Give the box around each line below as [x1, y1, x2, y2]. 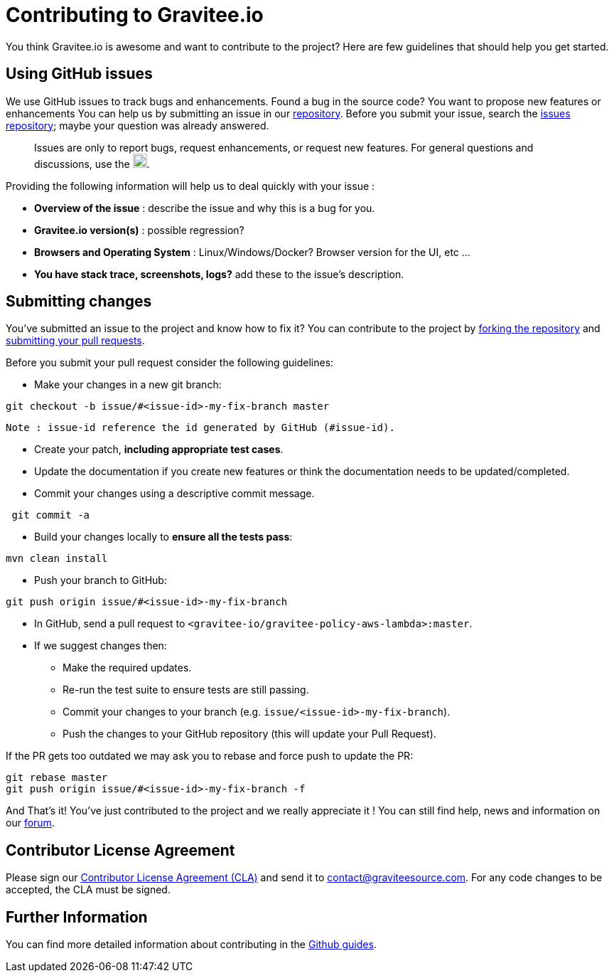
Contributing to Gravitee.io [6, 3, 264, 27]
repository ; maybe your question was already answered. [6, 119, 269, 132]
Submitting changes [6, 292, 152, 311]
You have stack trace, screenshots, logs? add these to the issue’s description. [34, 267, 404, 280]
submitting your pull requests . [6, 334, 145, 347]
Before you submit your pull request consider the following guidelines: [6, 356, 334, 369]
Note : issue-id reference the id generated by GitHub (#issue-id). [6, 422, 395, 434]
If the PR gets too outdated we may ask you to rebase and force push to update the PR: [6, 750, 414, 762]
